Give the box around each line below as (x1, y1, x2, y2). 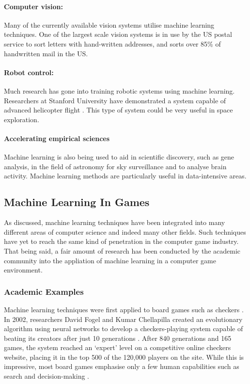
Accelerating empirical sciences (4, 133, 110, 143)
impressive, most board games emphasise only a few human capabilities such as (4, 361, 239, 371)
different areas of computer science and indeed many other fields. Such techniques (4, 226, 246, 237)
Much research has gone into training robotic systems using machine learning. (4, 85, 235, 96)
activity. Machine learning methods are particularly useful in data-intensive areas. (4, 171, 247, 181)
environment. (4, 265, 43, 275)
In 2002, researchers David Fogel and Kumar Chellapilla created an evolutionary (4, 314, 243, 324)
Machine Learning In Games (4, 194, 150, 209)
